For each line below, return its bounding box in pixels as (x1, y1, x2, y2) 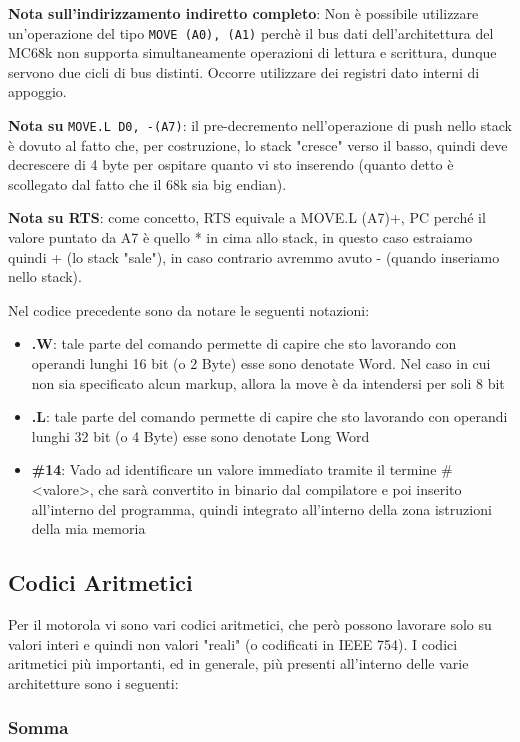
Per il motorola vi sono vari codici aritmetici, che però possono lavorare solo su (8, 613, 492, 634)
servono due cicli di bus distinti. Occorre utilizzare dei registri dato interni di (8, 61, 480, 82)
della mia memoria (31, 518, 146, 539)
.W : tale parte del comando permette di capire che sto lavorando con (31, 333, 457, 354)
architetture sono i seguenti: (8, 672, 179, 693)
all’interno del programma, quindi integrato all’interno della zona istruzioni (31, 498, 492, 519)
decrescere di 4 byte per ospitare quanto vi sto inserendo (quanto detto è (8, 154, 454, 175)
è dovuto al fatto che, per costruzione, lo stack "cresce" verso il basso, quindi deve (8, 134, 508, 155)
